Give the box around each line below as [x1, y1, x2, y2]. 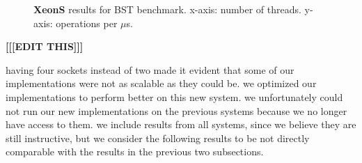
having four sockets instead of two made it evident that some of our [6, 62, 294, 77]
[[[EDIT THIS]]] [6, 39, 84, 54]
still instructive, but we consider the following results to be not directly [6, 130, 310, 145]
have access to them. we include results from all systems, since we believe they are [6, 117, 356, 132]
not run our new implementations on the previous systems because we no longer [6, 103, 347, 118]
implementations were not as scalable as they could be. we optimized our [6, 76, 317, 91]
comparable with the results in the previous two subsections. [6, 144, 264, 159]
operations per [56, 15, 118, 30]
